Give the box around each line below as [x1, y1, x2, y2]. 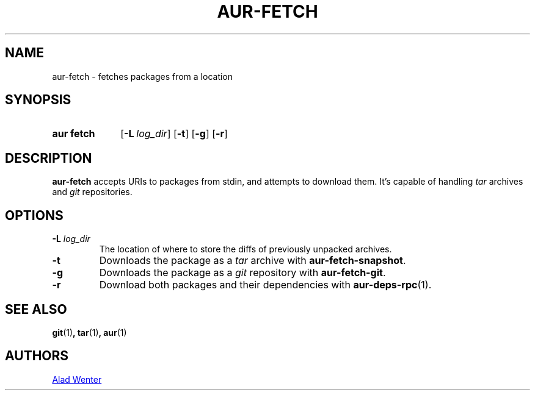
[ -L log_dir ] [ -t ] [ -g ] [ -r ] [120, 127, 228, 140]
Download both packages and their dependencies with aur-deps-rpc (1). [99, 279, 432, 291]
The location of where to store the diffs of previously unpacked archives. [99, 244, 392, 255]
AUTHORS [5, 348, 69, 364]
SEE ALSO [5, 301, 67, 317]
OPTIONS [5, 207, 64, 223]
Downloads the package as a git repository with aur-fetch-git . [99, 266, 386, 279]
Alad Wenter [52, 374, 102, 385]
